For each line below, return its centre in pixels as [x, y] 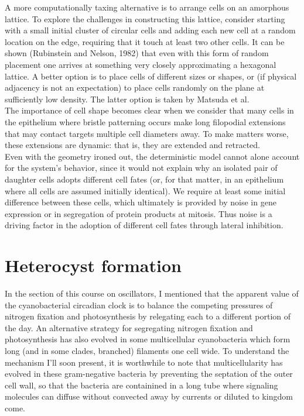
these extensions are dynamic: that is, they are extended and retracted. [133, 145]
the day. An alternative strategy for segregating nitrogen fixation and [129, 327]
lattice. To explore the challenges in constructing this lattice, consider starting [145, 18]
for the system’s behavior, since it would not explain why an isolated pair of [141, 168]
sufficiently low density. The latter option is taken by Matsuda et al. [127, 99]
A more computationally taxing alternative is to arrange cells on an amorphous [147, 7]
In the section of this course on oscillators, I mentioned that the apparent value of [152, 293]
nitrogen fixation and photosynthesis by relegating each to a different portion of [148, 316]
